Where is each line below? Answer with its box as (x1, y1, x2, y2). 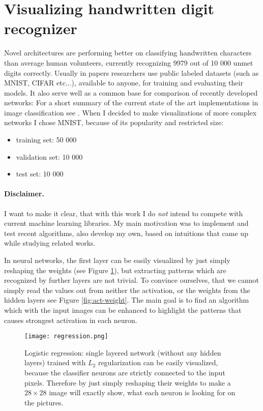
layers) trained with (24, 357, 86, 368)
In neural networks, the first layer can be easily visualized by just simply (4, 255, 230, 266)
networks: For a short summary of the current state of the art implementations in (4, 97, 258, 108)
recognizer (4, 18, 77, 39)
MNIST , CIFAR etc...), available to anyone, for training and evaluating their (4, 77, 243, 88)
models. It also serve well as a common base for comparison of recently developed (4, 87, 258, 98)
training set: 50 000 (16, 134, 77, 145)
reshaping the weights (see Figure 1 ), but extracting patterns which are (4, 265, 226, 275)
